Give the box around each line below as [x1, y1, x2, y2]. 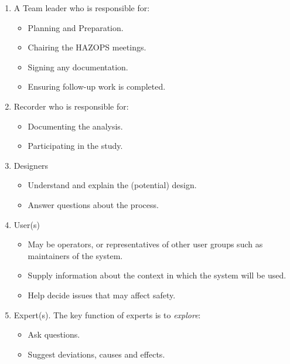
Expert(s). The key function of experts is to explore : [13, 308, 201, 321]
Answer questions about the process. [28, 198, 159, 210]
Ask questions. [28, 328, 80, 341]
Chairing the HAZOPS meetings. [28, 41, 146, 53]
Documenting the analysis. [28, 120, 123, 132]
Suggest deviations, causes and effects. [28, 348, 165, 360]
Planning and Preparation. [28, 21, 124, 33]
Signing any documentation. [28, 60, 128, 73]
